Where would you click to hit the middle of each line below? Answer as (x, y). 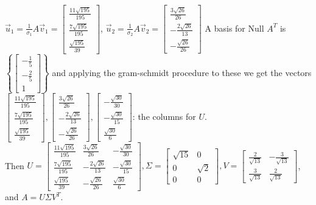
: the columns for (164, 116)
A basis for (225, 28)
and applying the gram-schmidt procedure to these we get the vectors (182, 72)
